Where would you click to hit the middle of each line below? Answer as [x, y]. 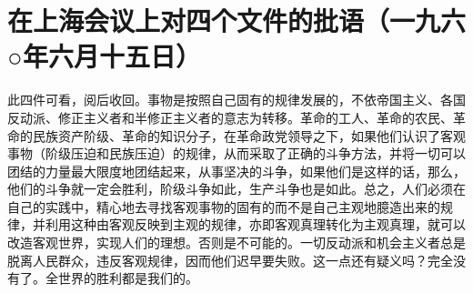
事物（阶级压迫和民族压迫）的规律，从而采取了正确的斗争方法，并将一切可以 [236, 153]
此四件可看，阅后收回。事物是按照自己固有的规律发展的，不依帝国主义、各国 [236, 100]
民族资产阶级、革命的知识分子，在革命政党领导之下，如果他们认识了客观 [249, 135]
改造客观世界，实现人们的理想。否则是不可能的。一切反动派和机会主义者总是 [236, 242]
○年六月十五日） [104, 56]
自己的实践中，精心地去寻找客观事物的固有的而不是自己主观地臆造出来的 [224, 206]
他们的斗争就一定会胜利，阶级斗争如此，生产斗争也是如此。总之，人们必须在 [236, 189]
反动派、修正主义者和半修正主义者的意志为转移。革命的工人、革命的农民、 [230, 117]
